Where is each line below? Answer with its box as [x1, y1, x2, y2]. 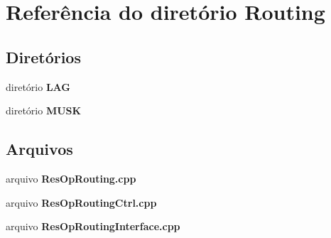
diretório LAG [6, 79, 70, 94]
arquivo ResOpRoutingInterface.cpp [6, 219, 180, 234]
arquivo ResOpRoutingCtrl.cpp [6, 195, 157, 210]
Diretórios [6, 45, 81, 67]
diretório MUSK [6, 103, 82, 118]
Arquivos [6, 138, 73, 160]
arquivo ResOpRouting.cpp [6, 171, 136, 185]
